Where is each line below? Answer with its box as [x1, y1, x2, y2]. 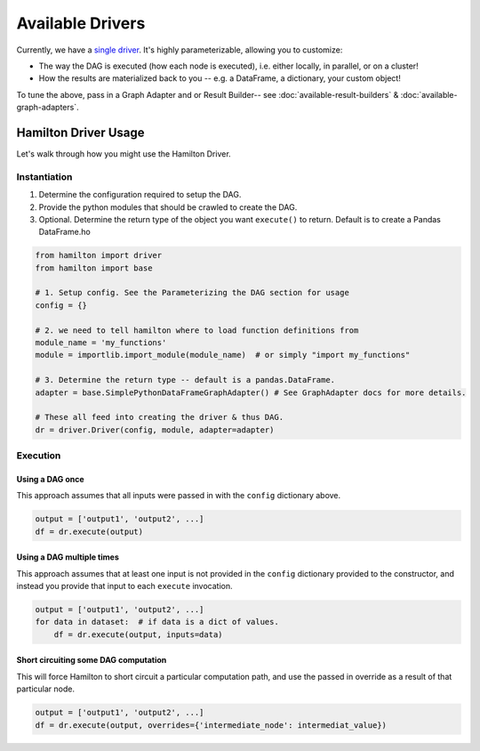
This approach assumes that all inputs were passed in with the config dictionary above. [16, 490, 341, 501]
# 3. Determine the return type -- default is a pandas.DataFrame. [35, 375, 336, 385]
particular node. [16, 683, 76, 694]
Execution [16, 449, 61, 462]
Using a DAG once [16, 473, 84, 484]
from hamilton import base [35, 262, 153, 273]
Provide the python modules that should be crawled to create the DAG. [38, 201, 298, 213]
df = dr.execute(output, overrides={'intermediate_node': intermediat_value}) [35, 720, 387, 730]
